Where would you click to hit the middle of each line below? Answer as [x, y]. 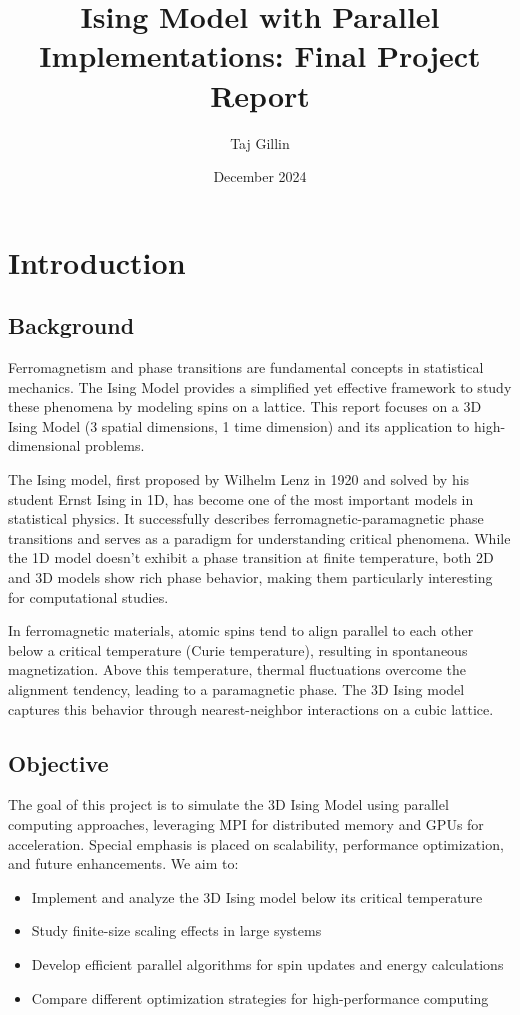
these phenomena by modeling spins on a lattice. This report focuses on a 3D [245, 406]
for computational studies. [88, 596]
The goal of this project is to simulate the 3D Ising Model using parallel [228, 804]
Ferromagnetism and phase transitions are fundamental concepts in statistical [246, 367]
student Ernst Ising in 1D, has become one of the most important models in [241, 498]
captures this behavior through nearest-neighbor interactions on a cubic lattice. [251, 708]
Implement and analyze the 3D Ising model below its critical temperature [257, 896]
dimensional [44, 445]
